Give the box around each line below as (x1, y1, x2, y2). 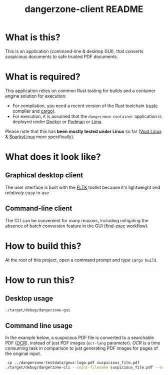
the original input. (5, 350, 41, 356)
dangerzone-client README (24, 4, 143, 15)
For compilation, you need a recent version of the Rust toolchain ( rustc (12, 103, 158, 109)
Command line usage (5, 321, 72, 330)
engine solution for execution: (5, 93, 66, 99)
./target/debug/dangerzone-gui (5, 307, 70, 312)
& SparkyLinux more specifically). (5, 134, 74, 140)
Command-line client (5, 204, 72, 213)
